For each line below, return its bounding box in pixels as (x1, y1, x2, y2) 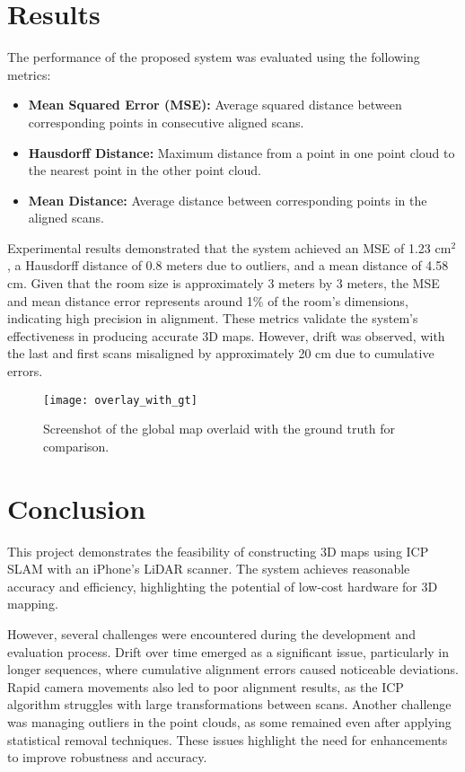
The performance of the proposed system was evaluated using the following (7, 48, 420, 66)
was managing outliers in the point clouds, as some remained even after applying (7, 712, 452, 731)
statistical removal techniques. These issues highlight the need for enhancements (7, 730, 448, 749)
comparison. (43, 436, 110, 455)
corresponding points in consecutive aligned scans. (28, 112, 304, 131)
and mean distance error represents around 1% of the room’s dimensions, (7, 291, 408, 310)
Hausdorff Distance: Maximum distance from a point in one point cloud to (28, 143, 455, 162)
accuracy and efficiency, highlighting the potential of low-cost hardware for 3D (7, 576, 438, 595)
